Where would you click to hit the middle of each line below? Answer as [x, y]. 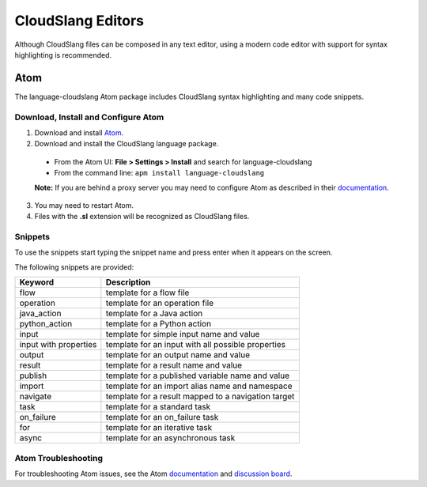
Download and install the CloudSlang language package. [127, 144]
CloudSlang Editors [79, 21]
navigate [36, 397]
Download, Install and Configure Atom [89, 117]
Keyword [37, 282]
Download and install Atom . [79, 132]
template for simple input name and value [183, 334]
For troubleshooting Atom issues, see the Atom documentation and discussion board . [153, 474]
